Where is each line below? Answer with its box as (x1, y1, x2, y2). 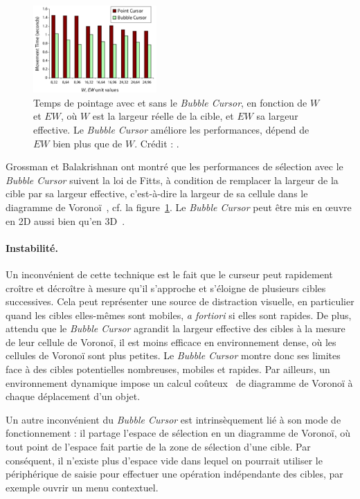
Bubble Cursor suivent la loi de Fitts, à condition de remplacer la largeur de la (6, 172, 339, 187)
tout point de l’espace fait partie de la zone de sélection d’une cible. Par (6, 439, 311, 454)
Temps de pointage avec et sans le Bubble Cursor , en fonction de (33, 95, 307, 109)
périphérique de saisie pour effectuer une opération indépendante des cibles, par (6, 466, 343, 481)
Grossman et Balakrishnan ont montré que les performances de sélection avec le (6, 159, 343, 174)
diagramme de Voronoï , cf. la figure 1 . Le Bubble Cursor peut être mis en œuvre (6, 199, 352, 214)
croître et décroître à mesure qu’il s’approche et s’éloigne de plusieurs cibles (6, 280, 326, 295)
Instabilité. (6, 240, 58, 255)
